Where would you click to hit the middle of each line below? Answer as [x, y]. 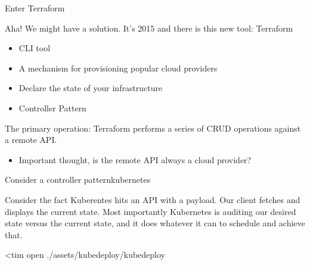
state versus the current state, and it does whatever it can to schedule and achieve [155, 223]
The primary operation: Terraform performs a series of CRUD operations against [153, 128]
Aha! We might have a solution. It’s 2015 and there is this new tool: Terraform [149, 28]
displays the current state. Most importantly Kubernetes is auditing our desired [151, 211]
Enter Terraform [35, 8]
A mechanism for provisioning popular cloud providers [118, 68]
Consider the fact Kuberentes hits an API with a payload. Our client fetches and [153, 199]
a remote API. [31, 140]
